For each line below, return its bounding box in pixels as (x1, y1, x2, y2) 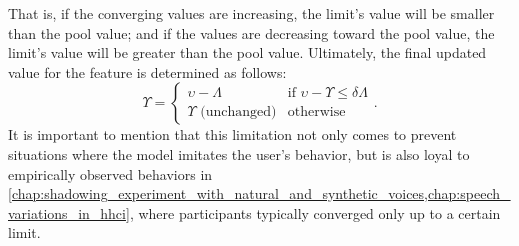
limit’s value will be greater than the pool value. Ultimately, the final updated (8, 42, 487, 63)
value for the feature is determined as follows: (8, 61, 287, 82)
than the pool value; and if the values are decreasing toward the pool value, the (8, 22, 495, 43)
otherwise (287, 105, 346, 120)
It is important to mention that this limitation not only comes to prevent (8, 124, 457, 145)
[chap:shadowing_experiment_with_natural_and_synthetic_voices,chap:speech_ (8, 183, 511, 204)
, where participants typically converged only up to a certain (129, 202, 501, 223)
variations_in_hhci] (8, 202, 130, 223)
